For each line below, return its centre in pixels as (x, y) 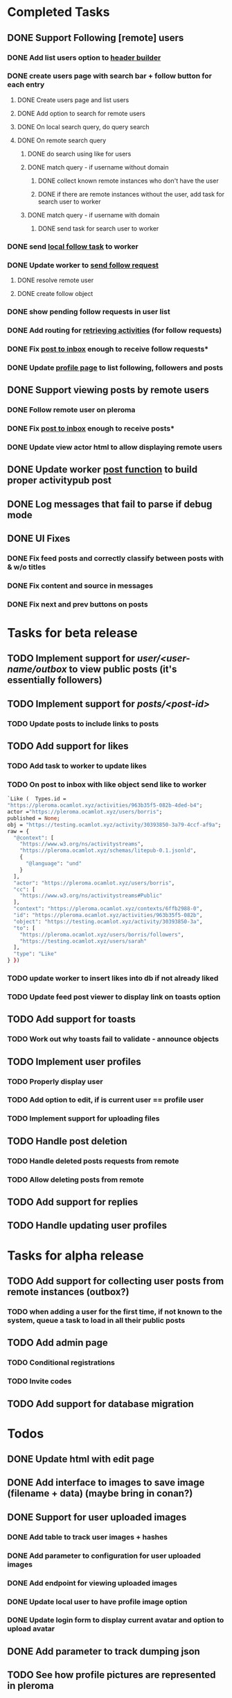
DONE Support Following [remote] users (96, 38)
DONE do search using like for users (79, 154)
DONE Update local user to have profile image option (97, 1601)
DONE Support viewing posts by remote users (108, 390)
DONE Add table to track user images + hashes (88, 1537)
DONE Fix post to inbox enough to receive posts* (91, 428)
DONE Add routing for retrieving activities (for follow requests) (115, 330)
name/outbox (37, 669)
